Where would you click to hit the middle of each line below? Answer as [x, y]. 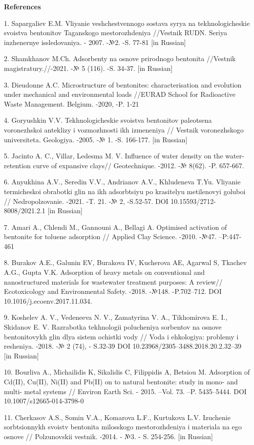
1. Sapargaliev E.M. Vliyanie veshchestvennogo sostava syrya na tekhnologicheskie [127, 23]
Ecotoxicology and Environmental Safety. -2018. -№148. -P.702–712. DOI [113, 291]
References [22, 6]
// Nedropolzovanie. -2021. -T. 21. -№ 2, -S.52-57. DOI [86, 201]
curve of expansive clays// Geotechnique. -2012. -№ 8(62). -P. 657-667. [138, 165]
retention [17, 165]
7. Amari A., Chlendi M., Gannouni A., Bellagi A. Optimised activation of [116, 227]
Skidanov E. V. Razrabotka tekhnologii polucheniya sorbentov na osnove [113, 327]
